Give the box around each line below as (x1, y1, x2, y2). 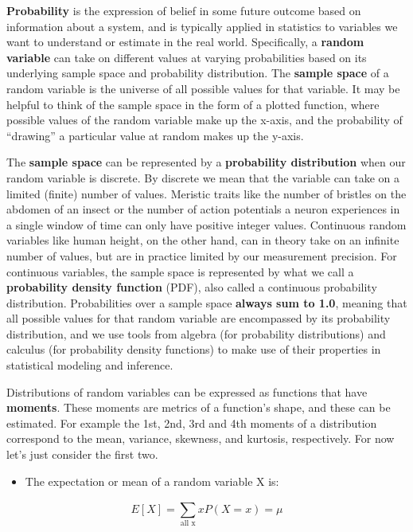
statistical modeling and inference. (6, 357, 173, 374)
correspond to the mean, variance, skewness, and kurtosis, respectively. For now (6, 430, 395, 447)
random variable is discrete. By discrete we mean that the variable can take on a (6, 169, 400, 186)
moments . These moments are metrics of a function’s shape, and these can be (6, 399, 391, 416)
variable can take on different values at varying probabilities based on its (6, 49, 367, 65)
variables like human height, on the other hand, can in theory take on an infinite (6, 232, 399, 248)
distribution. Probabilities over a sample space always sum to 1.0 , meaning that (6, 294, 407, 311)
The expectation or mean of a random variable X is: (25, 472, 279, 489)
